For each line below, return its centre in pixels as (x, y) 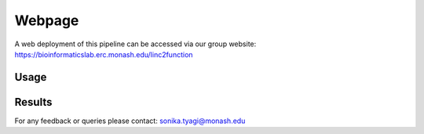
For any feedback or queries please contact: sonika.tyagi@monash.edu (130, 121)
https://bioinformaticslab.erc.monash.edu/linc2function (104, 54)
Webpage (47, 20)
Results (33, 102)
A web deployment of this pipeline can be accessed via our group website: (135, 44)
